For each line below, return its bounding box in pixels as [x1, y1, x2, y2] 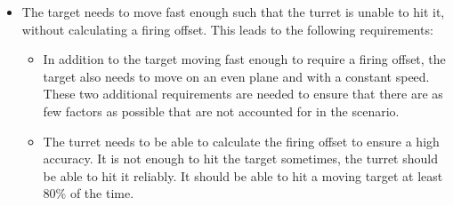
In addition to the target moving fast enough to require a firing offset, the [43, 50, 446, 68]
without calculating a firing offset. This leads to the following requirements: [21, 20, 433, 38]
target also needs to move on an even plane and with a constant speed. [43, 67, 430, 85]
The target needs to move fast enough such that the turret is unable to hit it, [21, 3, 445, 20]
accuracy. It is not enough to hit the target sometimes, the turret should [43, 149, 438, 168]
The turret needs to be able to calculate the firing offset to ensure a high [43, 131, 440, 150]
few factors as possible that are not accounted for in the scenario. [43, 101, 400, 120]
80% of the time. [43, 184, 134, 202]
